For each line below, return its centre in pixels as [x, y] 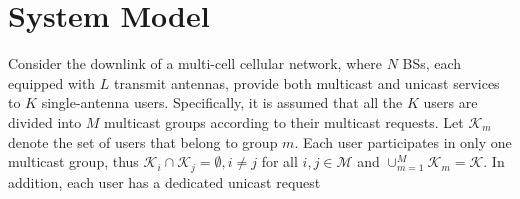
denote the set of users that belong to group [143, 141]
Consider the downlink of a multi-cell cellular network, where [195, 63]
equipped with [52, 82]
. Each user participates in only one [403, 141]
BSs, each [432, 63]
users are [450, 102]
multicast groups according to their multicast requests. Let [284, 121]
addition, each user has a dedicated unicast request [164, 181]
